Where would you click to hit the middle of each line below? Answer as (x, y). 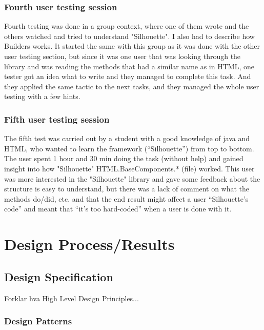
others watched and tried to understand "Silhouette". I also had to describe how (129, 36)
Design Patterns (38, 321)
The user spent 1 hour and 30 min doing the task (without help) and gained (124, 158)
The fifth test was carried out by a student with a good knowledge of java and (127, 138)
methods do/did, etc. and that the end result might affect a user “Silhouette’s (126, 198)
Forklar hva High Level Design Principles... (72, 298)
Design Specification (59, 276)
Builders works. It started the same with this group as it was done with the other (132, 46)
